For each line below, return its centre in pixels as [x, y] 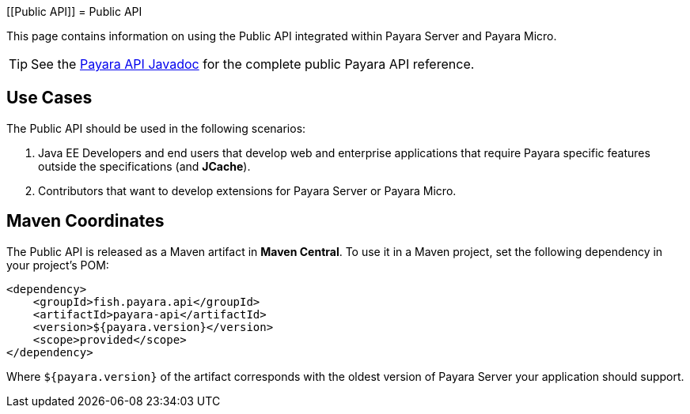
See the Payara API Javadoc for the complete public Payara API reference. [253, 64]
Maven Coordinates [85, 221]
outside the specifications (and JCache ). [144, 166]
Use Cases [49, 98]
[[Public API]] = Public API [74, 11]
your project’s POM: [58, 265]
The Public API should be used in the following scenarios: [156, 128]
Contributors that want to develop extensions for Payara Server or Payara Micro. [247, 190]
